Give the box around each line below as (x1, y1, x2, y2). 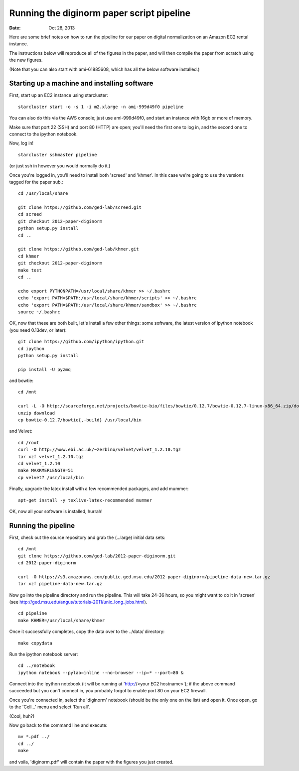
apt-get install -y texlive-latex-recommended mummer (18, 497, 152, 503)
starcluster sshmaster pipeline (18, 152, 97, 157)
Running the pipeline (9, 521, 75, 530)
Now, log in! (9, 140, 34, 146)
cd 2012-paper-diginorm (18, 560, 76, 566)
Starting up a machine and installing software (9, 79, 154, 88)
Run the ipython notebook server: (9, 651, 78, 657)
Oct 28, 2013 (48, 25, 75, 31)
